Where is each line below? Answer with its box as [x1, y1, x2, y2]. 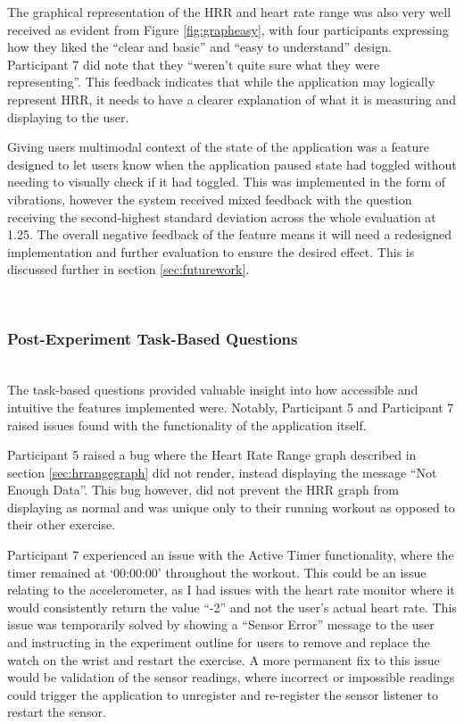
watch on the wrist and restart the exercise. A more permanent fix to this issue [7, 650, 440, 669]
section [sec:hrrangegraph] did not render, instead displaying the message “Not [7, 462, 437, 481]
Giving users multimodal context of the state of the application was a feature [7, 137, 429, 156]
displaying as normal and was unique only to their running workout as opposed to [7, 497, 455, 516]
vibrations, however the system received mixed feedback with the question [7, 189, 412, 208]
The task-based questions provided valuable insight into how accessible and [7, 380, 418, 399]
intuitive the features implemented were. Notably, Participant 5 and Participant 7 [7, 397, 454, 416]
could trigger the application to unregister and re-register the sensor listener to [7, 685, 438, 703]
